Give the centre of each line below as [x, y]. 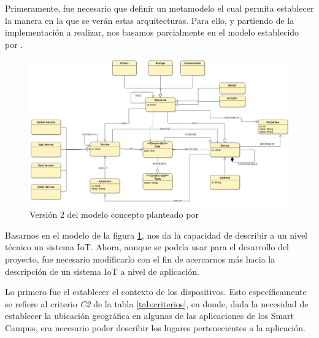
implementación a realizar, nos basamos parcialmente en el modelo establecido [152, 32]
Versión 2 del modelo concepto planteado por [114, 214]
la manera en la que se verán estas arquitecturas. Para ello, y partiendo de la [150, 20]
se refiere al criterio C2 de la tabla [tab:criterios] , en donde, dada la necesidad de [157, 303]
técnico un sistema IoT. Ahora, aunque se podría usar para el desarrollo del [147, 247]
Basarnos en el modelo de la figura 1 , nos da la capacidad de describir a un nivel [156, 235]
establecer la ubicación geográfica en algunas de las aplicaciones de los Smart [150, 316]
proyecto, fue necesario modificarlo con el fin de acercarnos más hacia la [140, 259]
